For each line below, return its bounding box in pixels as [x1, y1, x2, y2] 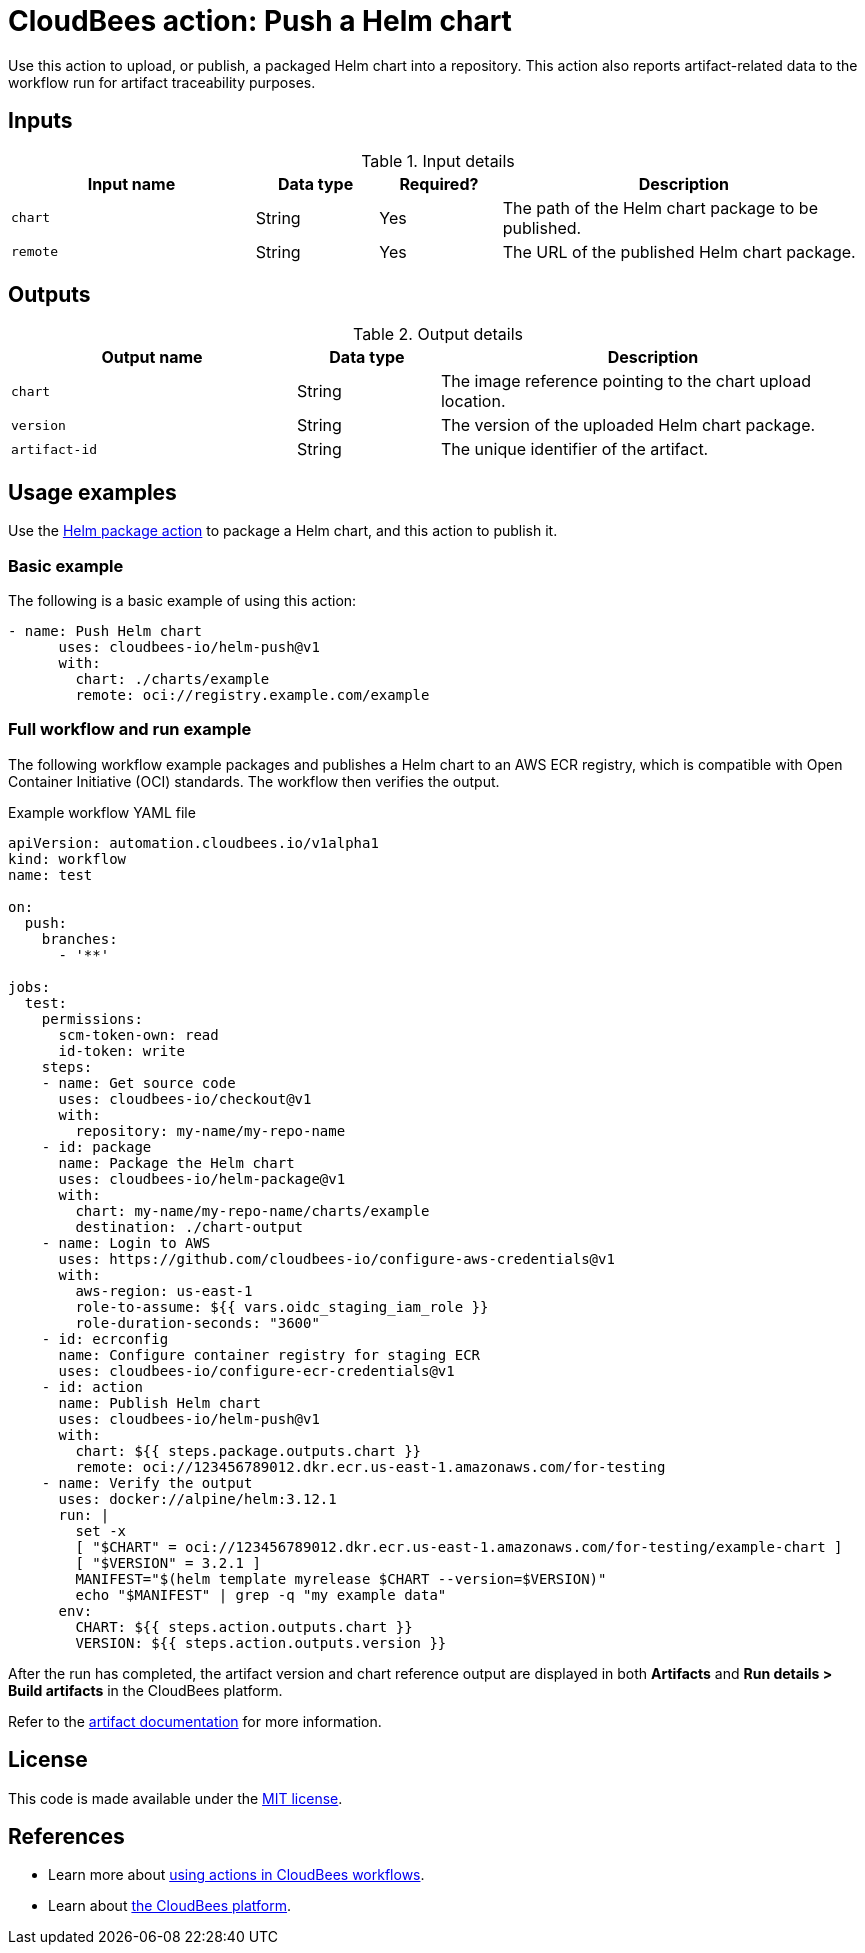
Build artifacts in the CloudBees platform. [8, 1681, 283, 1699]
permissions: [41, 1010, 143, 1027]
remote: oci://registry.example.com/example [75, 687, 430, 704]
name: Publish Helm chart [58, 1394, 261, 1411]
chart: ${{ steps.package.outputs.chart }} [75, 1442, 422, 1459]
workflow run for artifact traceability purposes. [8, 73, 316, 91]
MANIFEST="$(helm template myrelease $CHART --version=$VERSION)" [75, 1570, 607, 1587]
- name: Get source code [41, 1074, 236, 1091]
